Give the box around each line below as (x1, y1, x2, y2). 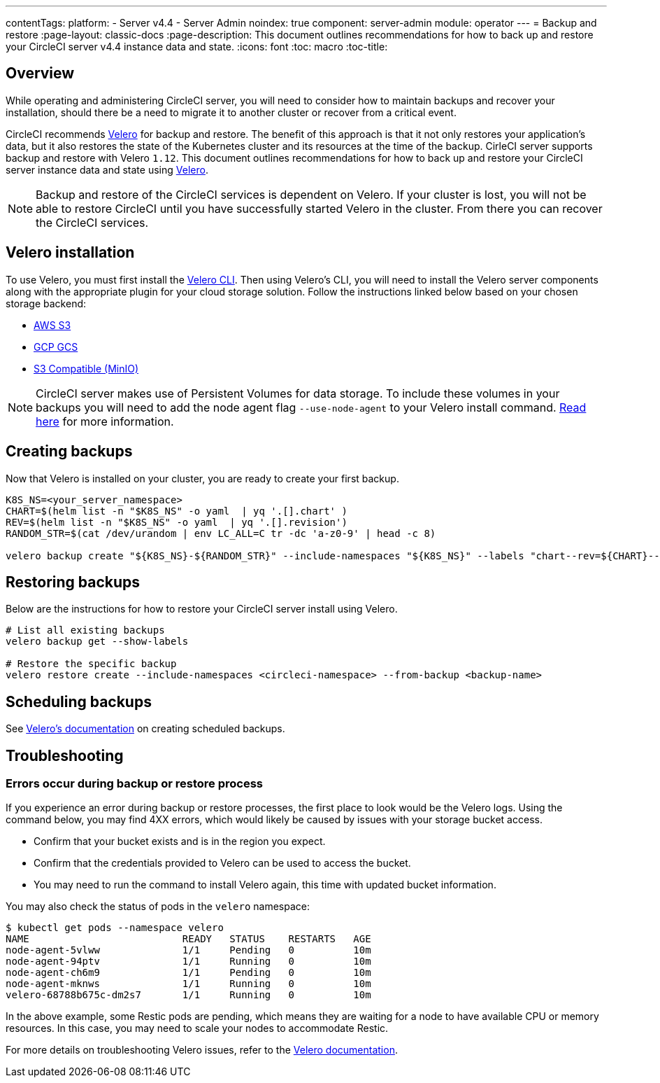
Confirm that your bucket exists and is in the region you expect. (34, 835, 326, 848)
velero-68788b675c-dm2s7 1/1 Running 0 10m (6, 989, 371, 1001)
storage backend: (6, 297, 87, 309)
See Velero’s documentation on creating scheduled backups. (6, 722, 285, 735)
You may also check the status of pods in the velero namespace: (6, 900, 310, 913)
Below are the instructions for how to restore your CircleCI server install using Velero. (6, 603, 398, 615)
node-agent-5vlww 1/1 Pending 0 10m (6, 944, 371, 956)
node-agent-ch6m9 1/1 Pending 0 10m (6, 967, 371, 979)
